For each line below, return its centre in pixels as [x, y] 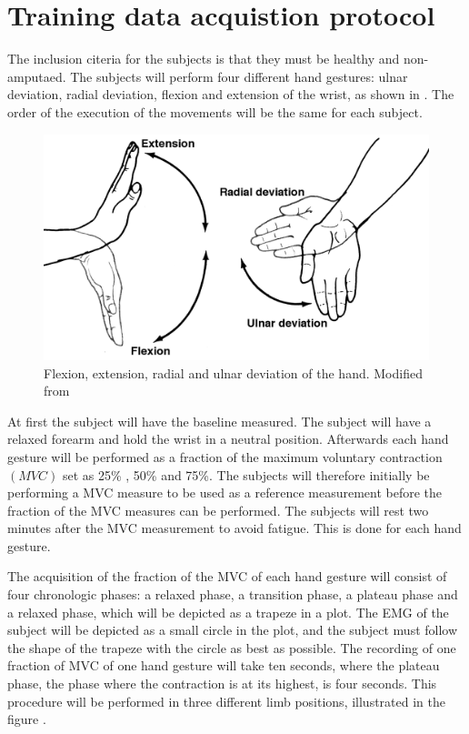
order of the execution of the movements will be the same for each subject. [215, 111]
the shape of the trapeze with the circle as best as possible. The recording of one [232, 647]
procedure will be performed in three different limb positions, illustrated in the [226, 701]
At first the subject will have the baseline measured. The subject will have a [220, 421]
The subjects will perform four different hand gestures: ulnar [239, 76]
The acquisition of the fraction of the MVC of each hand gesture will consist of [227, 576]
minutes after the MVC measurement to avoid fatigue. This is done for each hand [234, 528]
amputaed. [37, 76]
